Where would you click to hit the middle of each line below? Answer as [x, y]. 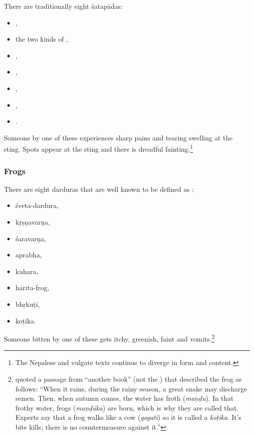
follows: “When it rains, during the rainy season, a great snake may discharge [131, 388]
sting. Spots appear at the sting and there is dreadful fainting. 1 [99, 148]
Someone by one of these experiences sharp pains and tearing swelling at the [118, 137]
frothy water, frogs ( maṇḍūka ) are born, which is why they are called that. [127, 407]
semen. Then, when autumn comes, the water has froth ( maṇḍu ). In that [125, 398]
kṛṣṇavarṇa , [33, 222]
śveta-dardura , [37, 205]
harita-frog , [32, 287]
